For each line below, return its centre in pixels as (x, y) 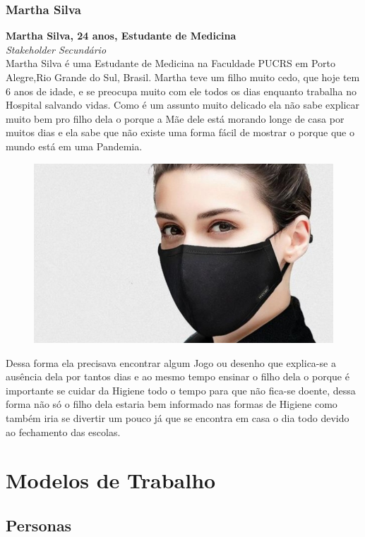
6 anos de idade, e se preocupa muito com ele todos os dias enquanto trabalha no (181, 91)
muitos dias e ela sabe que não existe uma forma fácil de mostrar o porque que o (180, 132)
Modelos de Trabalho (111, 480)
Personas (39, 525)
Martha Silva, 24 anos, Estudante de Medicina (121, 36)
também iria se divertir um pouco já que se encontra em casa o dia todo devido (178, 417)
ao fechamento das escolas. (63, 432)
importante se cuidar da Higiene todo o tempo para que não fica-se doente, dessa (181, 390)
